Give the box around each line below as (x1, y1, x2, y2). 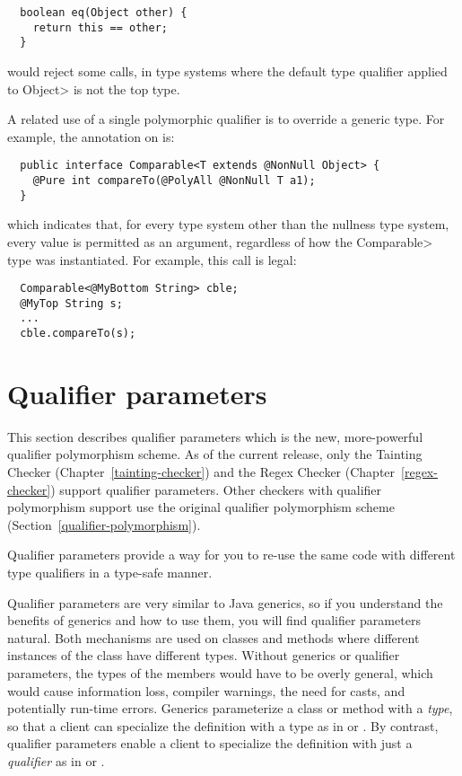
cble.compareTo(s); (20, 327, 136, 340)
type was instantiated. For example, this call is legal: (7, 250, 297, 269)
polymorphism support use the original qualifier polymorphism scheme (7, 498, 395, 516)
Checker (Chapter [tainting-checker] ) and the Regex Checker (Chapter (7, 463, 396, 481)
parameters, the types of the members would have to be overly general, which (7, 663, 433, 682)
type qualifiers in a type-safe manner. (7, 563, 213, 581)
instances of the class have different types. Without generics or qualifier (7, 646, 400, 665)
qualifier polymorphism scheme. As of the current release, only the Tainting (7, 445, 423, 463)
